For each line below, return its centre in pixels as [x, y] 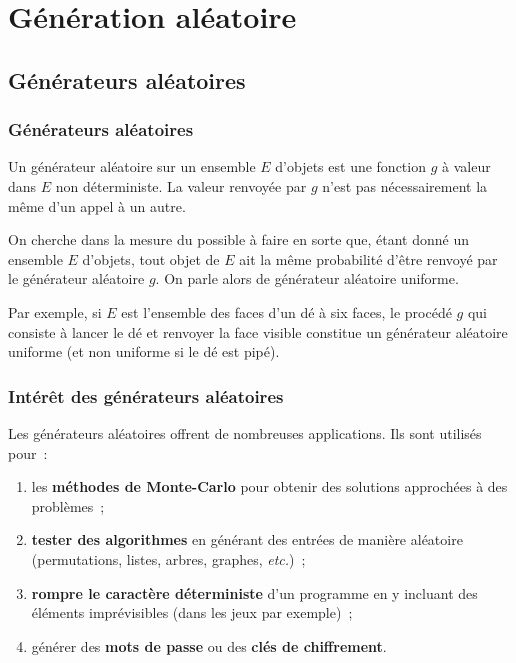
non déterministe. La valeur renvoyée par [181, 185]
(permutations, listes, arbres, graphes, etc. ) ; [168, 558]
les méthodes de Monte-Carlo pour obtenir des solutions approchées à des [269, 486]
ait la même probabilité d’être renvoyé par [368, 258]
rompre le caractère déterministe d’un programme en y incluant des [254, 592]
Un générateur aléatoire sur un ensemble [132, 166]
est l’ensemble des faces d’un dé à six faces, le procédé [286, 311]
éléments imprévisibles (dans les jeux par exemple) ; [192, 612]
